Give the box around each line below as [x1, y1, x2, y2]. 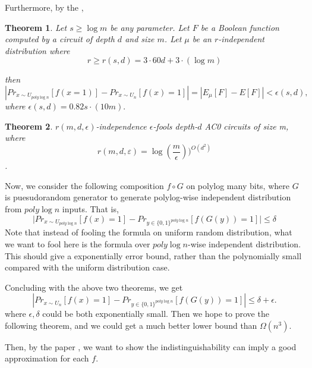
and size [125, 33, 155, 45]
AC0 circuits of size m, [204, 119, 289, 132]
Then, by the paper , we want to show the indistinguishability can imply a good [5, 340, 297, 353]
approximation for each [5, 352, 89, 364]
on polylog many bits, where [186, 179, 289, 191]
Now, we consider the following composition [5, 179, 164, 191]
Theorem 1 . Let [5, 21, 67, 33]
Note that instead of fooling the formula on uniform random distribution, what [5, 226, 292, 238]
